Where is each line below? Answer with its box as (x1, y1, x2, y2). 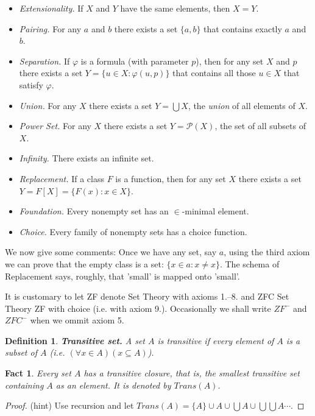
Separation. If (19, 54, 70, 67)
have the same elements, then (120, 2, 230, 14)
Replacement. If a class (19, 172, 104, 185)
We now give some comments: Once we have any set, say (5, 245, 217, 258)
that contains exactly (204, 22, 282, 35)
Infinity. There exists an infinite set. (19, 152, 154, 164)
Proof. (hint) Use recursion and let (5, 399, 134, 412)
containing (5, 378, 44, 391)
